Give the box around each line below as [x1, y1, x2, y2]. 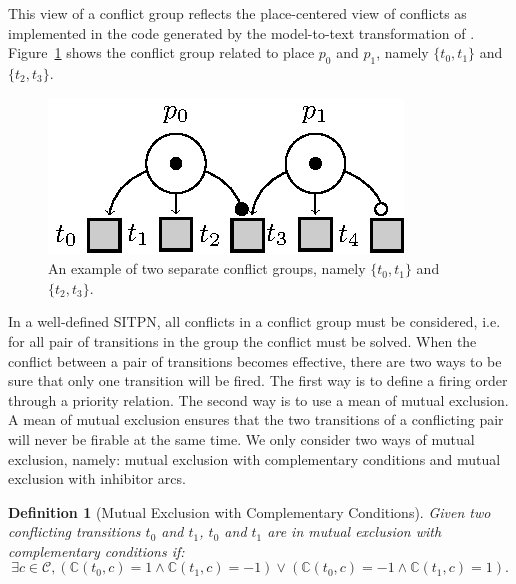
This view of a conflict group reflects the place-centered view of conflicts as [8, 3, 467, 23]
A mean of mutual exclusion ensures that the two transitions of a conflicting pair [8, 409, 504, 430]
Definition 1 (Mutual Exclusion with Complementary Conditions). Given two [8, 501, 491, 522]
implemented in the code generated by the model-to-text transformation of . [8, 22, 475, 43]
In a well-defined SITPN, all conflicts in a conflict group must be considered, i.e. [8, 311, 501, 332]
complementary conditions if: [8, 540, 185, 561]
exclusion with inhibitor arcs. [8, 468, 186, 489]
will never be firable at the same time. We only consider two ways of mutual [8, 428, 475, 449]
